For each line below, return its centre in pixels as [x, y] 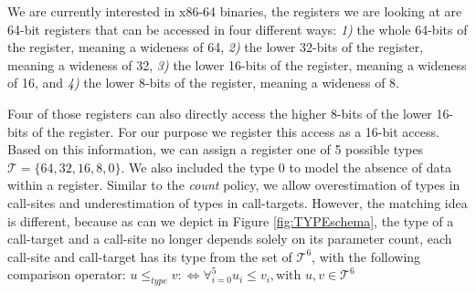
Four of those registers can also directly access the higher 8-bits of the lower [220, 113]
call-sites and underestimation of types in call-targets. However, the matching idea [238, 202]
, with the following [366, 256]
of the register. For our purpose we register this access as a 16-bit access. [236, 131]
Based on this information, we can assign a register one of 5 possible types [216, 149]
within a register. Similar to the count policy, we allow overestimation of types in [234, 185]
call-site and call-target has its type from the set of [150, 256]
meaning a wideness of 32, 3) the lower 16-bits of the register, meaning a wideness [237, 64]
